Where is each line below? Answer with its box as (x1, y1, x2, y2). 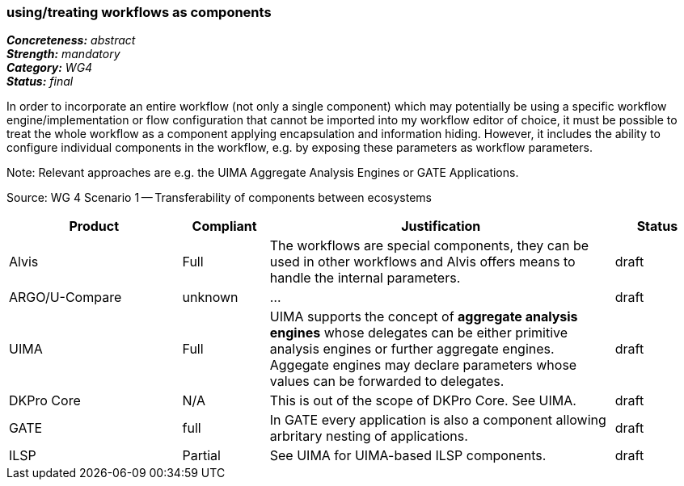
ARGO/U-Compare (9, 289, 122, 306)
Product (69, 218, 120, 235)
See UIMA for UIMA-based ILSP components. (269, 447, 547, 464)
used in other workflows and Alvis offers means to (269, 253, 576, 270)
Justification (401, 218, 481, 235)
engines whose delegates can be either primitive (269, 325, 568, 341)
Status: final (6, 74, 74, 89)
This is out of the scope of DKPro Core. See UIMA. (269, 392, 576, 409)
